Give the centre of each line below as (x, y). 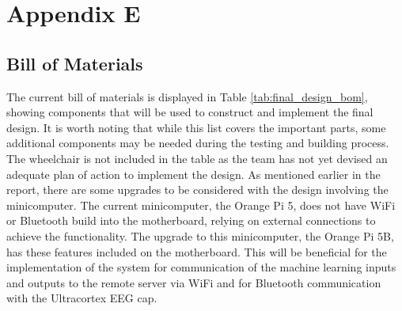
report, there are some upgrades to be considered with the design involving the (197, 190)
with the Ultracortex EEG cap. (82, 298)
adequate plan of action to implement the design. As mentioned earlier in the (193, 174)
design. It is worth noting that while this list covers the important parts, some (196, 127)
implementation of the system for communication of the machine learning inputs (201, 267)
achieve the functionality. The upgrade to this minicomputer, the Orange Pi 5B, (200, 235)
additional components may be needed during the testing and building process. (198, 143)
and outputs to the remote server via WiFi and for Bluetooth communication (194, 282)
